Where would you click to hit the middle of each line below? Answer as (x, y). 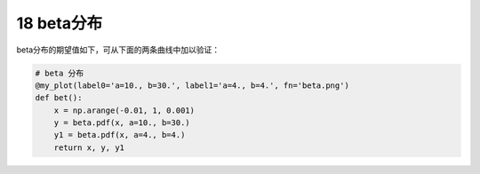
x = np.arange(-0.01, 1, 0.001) (124, 110)
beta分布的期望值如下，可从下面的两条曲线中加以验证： (118, 50)
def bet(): (59, 98)
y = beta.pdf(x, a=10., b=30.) (122, 123)
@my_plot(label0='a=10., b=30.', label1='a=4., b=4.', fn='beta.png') (192, 85)
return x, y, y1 (89, 147)
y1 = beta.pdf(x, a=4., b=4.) (120, 135)
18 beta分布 (59, 23)
